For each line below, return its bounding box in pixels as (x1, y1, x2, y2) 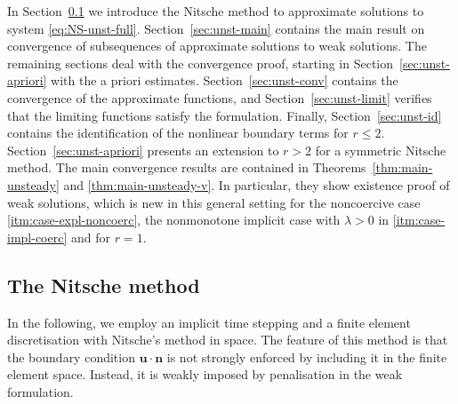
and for (70, 227, 110, 246)
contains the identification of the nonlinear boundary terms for (7, 123, 349, 142)
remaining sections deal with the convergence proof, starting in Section (7, 53, 393, 72)
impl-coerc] (7, 227, 68, 246)
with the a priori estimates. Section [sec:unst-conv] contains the (51, 71, 398, 90)
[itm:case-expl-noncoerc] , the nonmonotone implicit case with (7, 210, 341, 229)
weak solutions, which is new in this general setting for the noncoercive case (7, 193, 421, 211)
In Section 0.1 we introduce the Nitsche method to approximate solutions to (7, 2, 424, 20)
